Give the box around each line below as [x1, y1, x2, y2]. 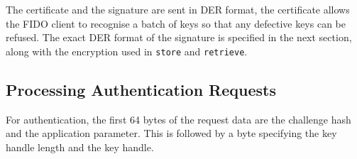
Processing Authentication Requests [6, 78, 276, 100]
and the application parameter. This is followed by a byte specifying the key [6, 126, 337, 141]
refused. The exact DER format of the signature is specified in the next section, [6, 30, 352, 45]
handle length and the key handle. [6, 139, 154, 154]
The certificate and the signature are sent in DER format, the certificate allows [6, 2, 350, 16]
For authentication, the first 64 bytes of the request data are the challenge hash [6, 111, 351, 126]
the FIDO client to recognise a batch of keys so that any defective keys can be [6, 16, 346, 31]
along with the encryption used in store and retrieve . [6, 43, 248, 58]
